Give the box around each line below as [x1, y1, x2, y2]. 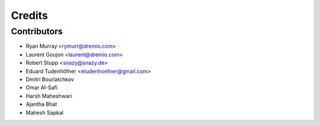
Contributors [11, 26, 63, 37]
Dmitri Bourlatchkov [25, 76, 74, 83]
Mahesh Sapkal [25, 109, 63, 116]
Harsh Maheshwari [25, 92, 72, 99]
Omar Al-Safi [25, 84, 57, 91]
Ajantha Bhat [25, 101, 57, 108]
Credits [11, 9, 49, 22]
